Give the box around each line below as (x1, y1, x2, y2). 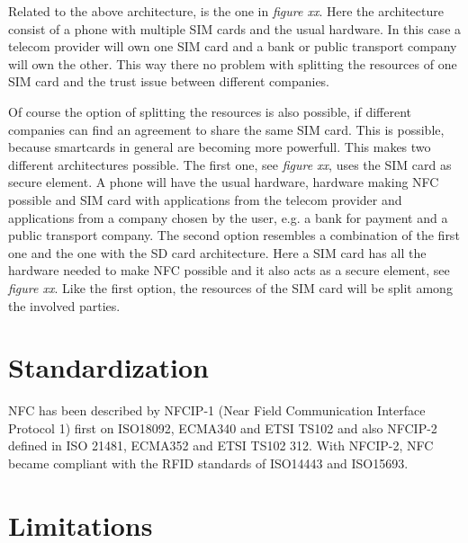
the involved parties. (8, 296, 121, 315)
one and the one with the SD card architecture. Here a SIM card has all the (8, 243, 427, 262)
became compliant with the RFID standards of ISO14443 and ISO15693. (8, 454, 409, 472)
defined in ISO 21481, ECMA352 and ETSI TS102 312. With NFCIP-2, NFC (8, 436, 434, 455)
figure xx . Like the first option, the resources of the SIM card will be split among (8, 278, 453, 297)
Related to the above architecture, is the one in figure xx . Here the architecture (8, 2, 444, 20)
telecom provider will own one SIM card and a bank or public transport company (8, 37, 457, 56)
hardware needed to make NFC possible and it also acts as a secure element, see (8, 261, 450, 280)
